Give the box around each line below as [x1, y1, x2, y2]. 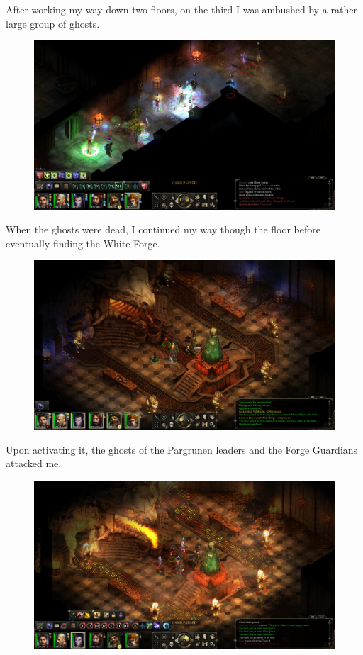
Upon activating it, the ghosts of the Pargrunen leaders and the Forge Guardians [6, 442, 358, 457]
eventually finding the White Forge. [6, 235, 160, 250]
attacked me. [6, 456, 62, 471]
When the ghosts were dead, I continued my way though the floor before [6, 222, 320, 237]
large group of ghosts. [6, 16, 100, 30]
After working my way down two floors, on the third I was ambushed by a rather [6, 2, 357, 16]
